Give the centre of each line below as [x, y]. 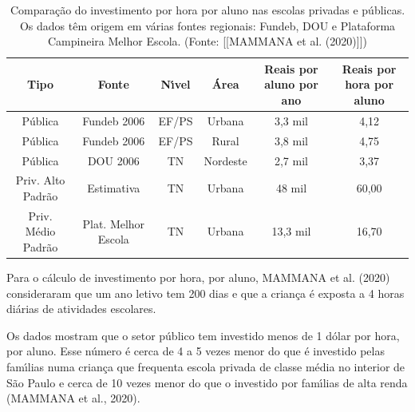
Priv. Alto [40, 180]
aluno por [291, 84]
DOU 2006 [113, 160]
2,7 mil [291, 160]
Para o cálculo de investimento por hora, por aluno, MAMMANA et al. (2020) [198, 277]
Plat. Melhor [114, 223]
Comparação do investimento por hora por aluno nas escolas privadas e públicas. [207, 10]
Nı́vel [176, 84]
